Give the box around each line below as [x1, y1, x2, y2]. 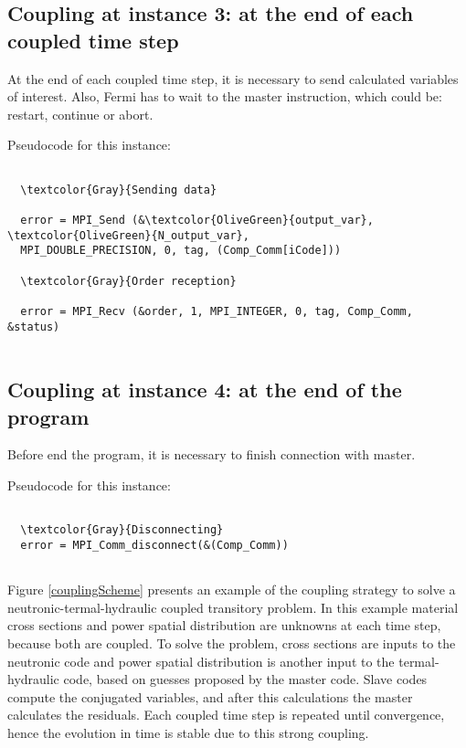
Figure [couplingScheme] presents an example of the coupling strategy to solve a [7, 580, 456, 599]
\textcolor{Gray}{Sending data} [20, 183, 217, 196]
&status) [7, 320, 60, 333]
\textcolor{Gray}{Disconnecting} [20, 523, 224, 537]
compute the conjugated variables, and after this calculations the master [7, 687, 413, 706]
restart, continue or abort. [7, 104, 154, 123]
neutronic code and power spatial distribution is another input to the [7, 651, 395, 670]
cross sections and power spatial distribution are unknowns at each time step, [7, 616, 441, 635]
